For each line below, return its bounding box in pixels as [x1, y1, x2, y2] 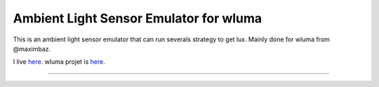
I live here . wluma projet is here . [13, 58, 105, 66]
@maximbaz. [13, 44, 51, 53]
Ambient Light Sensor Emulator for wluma [13, 11, 262, 26]
